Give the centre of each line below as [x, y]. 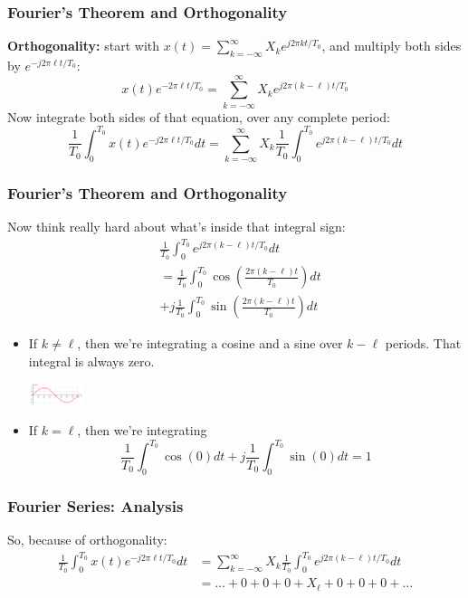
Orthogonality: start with [84, 46]
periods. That [423, 343]
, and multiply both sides [392, 46]
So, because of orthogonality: [87, 540]
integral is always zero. [91, 361]
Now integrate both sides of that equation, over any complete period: [199, 116]
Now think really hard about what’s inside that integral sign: [177, 227]
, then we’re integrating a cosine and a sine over [210, 343]
